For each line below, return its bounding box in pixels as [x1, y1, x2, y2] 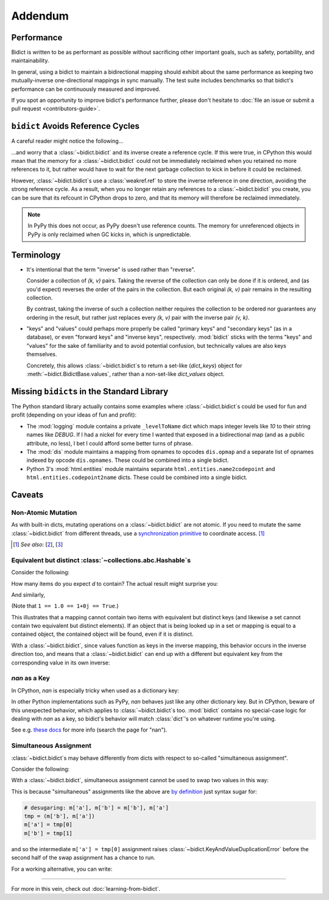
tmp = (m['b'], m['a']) [24, 813, 96, 820]
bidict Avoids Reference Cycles [11, 121, 140, 131]
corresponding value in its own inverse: [11, 659, 110, 666]
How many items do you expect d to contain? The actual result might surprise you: [11, 580, 219, 587]
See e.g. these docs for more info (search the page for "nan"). [11, 726, 168, 733]
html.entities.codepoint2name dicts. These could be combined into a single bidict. [26, 473, 248, 481]
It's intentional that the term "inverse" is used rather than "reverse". [26, 265, 196, 273]
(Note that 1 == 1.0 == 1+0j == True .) [11, 602, 119, 610]
